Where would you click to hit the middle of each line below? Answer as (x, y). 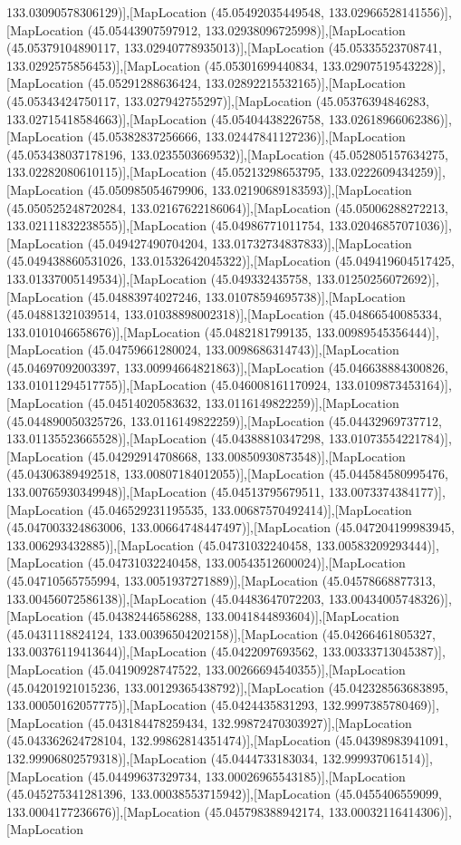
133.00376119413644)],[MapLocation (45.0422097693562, (163, 651)
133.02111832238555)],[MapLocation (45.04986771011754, (166, 225)
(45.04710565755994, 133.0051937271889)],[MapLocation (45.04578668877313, (221, 580)
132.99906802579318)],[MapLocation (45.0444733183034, (163, 758)
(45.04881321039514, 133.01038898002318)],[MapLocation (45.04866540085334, (224, 314)
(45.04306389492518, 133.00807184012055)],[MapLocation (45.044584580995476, (227, 474)
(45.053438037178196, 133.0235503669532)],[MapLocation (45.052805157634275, (227, 154)
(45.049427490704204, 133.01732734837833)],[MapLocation (250, 243)
